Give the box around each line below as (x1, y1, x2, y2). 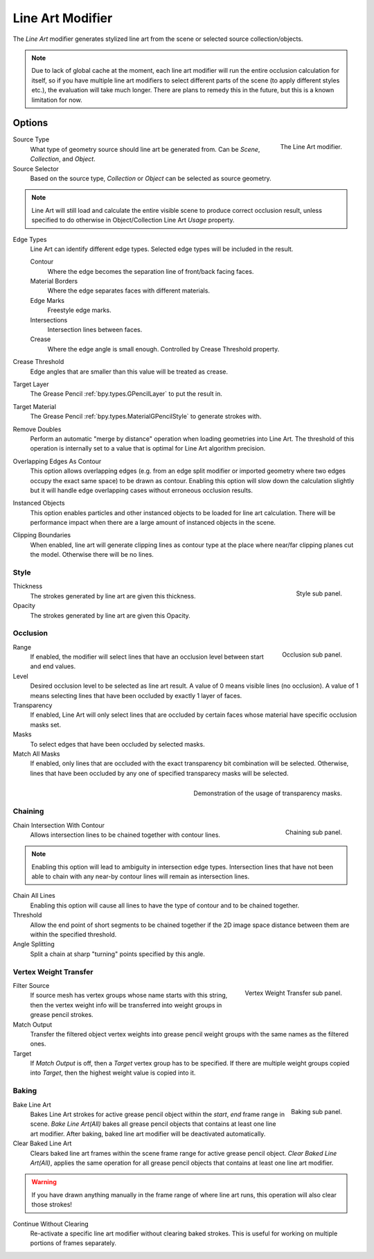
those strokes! (31, 1200, 73, 1209)
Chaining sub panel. (285, 828, 342, 837)
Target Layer (12, 380, 49, 388)
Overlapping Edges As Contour (12, 457, 102, 465)
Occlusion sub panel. (281, 650, 342, 659)
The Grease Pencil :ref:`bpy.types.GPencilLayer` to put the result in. (30, 390, 223, 398)
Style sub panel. (296, 589, 342, 598)
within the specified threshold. (30, 930, 117, 939)
